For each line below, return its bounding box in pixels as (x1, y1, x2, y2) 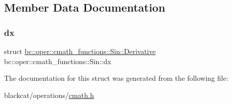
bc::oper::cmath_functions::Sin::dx (4, 56, 111, 66)
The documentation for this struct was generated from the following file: (4, 73, 228, 83)
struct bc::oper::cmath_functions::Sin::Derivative (4, 46, 156, 56)
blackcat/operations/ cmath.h (4, 89, 94, 100)
